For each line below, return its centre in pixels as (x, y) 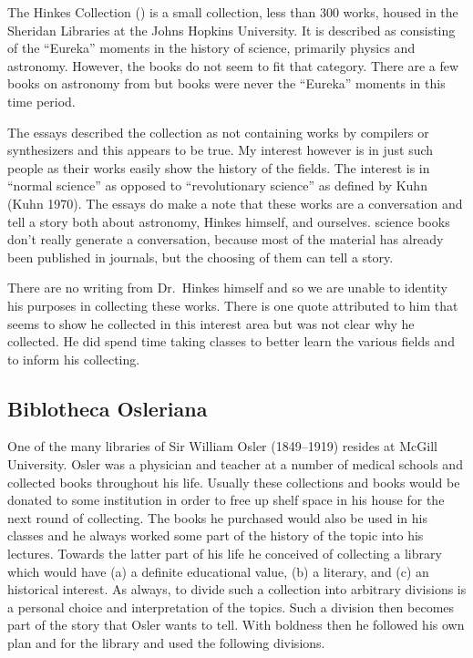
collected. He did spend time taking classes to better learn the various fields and (231, 341)
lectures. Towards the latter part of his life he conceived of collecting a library (225, 554)
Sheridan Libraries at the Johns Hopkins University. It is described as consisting (231, 30)
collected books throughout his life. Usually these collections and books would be (234, 482)
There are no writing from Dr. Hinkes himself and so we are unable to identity (227, 288)
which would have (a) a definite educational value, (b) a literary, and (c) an (218, 571)
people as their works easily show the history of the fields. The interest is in (219, 167)
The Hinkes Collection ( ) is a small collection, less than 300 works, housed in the (233, 12)
